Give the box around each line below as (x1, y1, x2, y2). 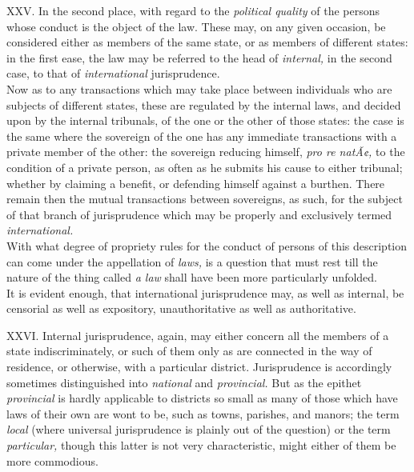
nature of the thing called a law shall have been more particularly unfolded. (6, 269, 377, 286)
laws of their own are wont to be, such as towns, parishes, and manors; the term (6, 405, 400, 422)
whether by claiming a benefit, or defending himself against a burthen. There (6, 174, 385, 191)
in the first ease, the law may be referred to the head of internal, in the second (6, 49, 392, 66)
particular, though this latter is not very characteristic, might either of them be (6, 437, 396, 454)
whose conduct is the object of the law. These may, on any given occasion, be (6, 18, 386, 34)
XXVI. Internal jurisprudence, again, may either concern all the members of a (6, 326, 389, 343)
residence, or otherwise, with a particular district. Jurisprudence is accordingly (6, 358, 392, 375)
